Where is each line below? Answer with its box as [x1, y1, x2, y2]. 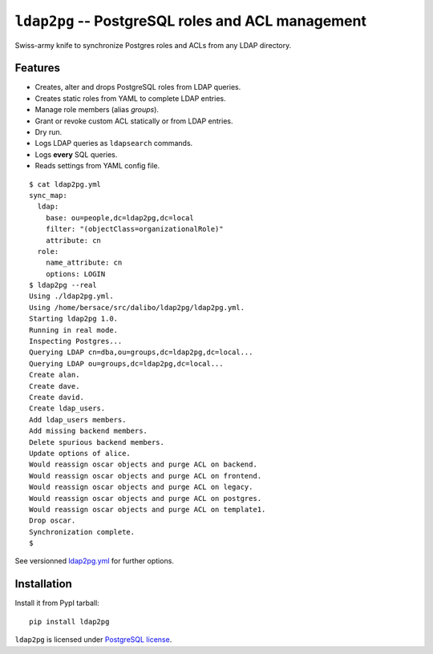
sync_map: [29, 191, 67, 200]
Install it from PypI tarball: [14, 598, 99, 608]
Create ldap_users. [29, 404, 106, 413]
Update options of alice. [29, 449, 132, 458]
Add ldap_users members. [29, 415, 127, 424]
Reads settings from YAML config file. [34, 161, 160, 171]
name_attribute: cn [45, 258, 123, 268]
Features [14, 61, 60, 75]
